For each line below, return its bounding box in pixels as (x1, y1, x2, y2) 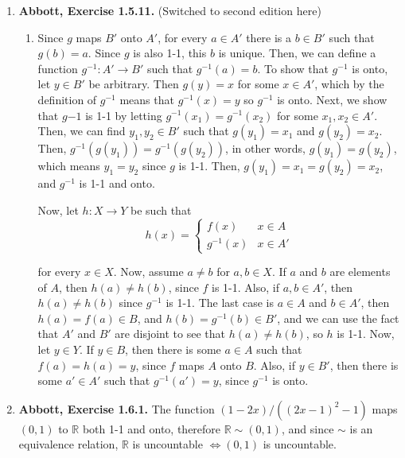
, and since (281, 420, 334, 437)
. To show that (257, 60, 329, 76)
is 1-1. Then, (178, 157, 240, 174)
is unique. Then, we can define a (218, 45, 376, 61)
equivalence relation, (18, 436, 119, 452)
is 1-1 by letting (85, 107, 162, 123)
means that (119, 91, 174, 107)
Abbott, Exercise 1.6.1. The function (18, 400, 215, 417)
